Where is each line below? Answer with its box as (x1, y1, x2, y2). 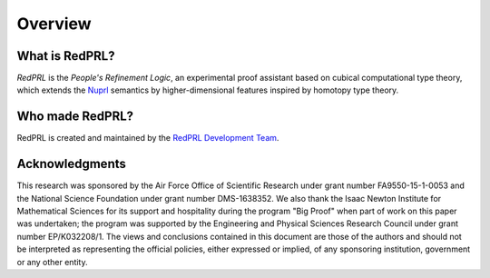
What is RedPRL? (16, 48, 115, 64)
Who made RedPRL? (16, 109, 134, 124)
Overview (16, 14, 92, 34)
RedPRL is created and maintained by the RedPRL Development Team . (16, 133, 279, 144)
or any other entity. (16, 256, 88, 267)
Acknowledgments (16, 156, 127, 172)
